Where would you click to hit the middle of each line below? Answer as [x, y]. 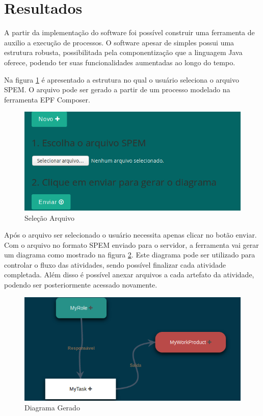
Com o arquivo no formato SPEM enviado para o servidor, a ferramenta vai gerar [131, 244]
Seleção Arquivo [50, 217]
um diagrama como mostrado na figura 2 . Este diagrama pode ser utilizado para [130, 255]
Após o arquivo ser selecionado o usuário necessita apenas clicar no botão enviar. [130, 235]
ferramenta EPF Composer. [47, 99]
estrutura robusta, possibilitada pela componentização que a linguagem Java [123, 52]
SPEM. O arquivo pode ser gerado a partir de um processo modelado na [117, 89]
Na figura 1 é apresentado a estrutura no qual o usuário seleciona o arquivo [122, 79]
